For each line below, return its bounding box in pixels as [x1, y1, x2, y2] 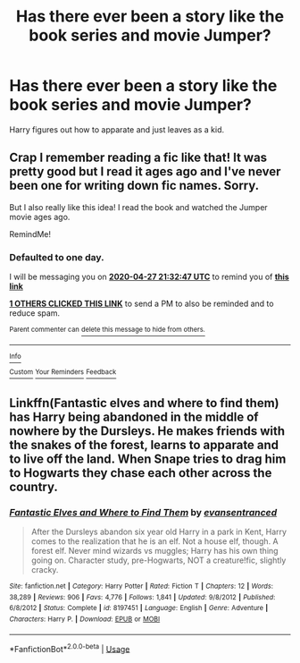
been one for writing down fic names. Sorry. [9, 178, 260, 193]
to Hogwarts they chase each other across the [9, 465, 272, 480]
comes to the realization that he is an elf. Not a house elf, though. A [30, 536, 279, 547]
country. [9, 479, 58, 494]
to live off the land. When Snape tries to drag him [9, 451, 287, 466]
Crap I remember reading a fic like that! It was [9, 150, 268, 166]
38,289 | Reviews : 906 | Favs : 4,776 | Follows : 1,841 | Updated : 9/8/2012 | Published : [9, 592, 276, 601]
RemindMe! [9, 228, 52, 239]
